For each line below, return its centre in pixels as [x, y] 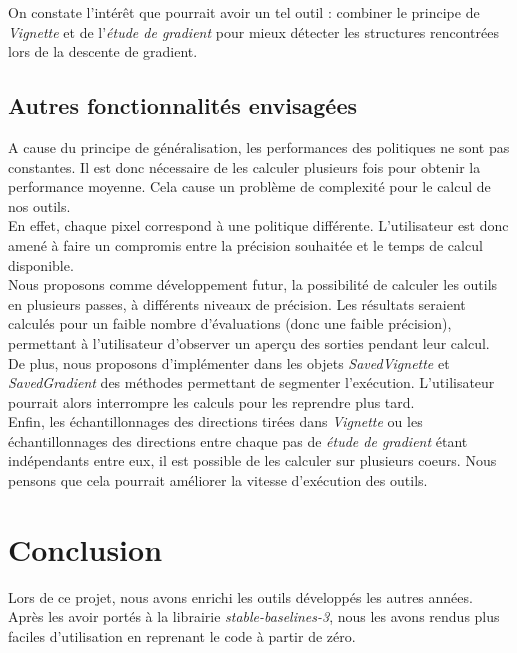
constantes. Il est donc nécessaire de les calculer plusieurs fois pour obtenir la [244, 166]
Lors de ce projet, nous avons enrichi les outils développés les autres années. [240, 596]
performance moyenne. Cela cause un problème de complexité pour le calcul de [249, 186]
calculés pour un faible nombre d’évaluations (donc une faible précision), [230, 323]
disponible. [41, 264]
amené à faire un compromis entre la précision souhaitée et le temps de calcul [245, 244]
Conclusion [85, 548]
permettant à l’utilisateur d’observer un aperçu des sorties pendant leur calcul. [249, 342]
